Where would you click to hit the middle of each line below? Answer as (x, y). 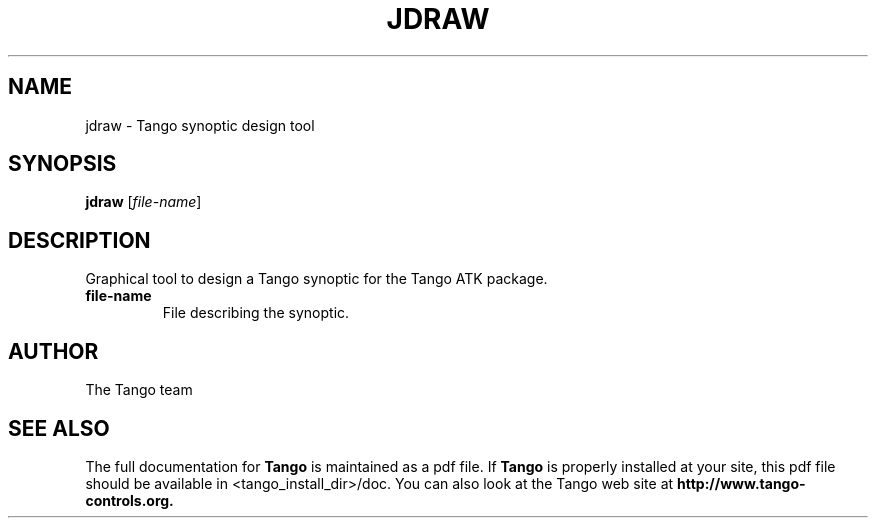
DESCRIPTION (79, 240)
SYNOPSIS (62, 164)
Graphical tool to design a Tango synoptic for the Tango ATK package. (316, 279)
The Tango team (139, 390)
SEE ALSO (59, 428)
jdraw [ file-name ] (143, 202)
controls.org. (129, 500)
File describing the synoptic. (256, 313)
